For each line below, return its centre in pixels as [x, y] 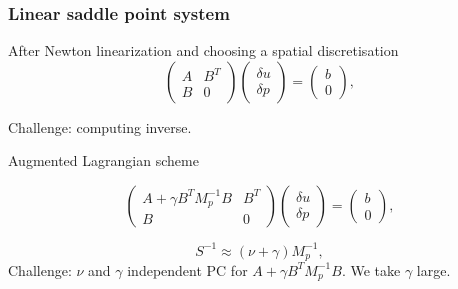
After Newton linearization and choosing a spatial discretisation [203, 50]
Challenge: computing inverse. [100, 126]
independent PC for [187, 269]
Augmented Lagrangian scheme [103, 160]
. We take [371, 269]
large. [433, 269]
